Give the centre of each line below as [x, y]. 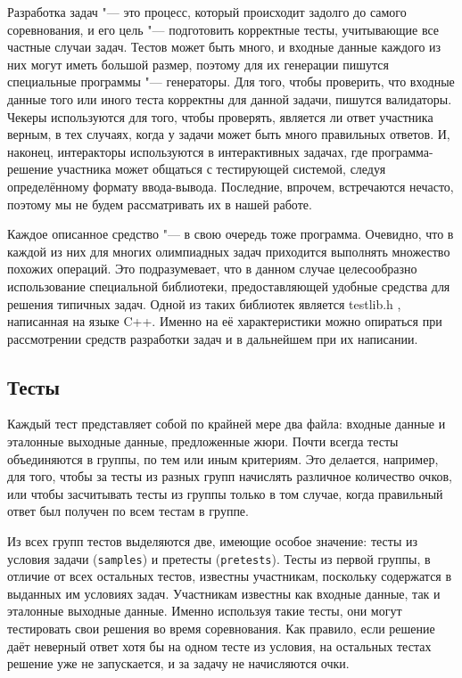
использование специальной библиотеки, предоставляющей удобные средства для [229, 286]
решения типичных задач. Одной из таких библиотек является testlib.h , [204, 303]
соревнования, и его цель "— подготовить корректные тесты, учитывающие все [223, 29]
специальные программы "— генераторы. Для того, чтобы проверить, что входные [231, 82]
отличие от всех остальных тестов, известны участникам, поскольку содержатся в [230, 576]
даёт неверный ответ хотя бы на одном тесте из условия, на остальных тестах [219, 645]
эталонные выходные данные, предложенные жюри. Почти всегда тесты [203, 441]
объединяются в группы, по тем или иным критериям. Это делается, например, [223, 458]
